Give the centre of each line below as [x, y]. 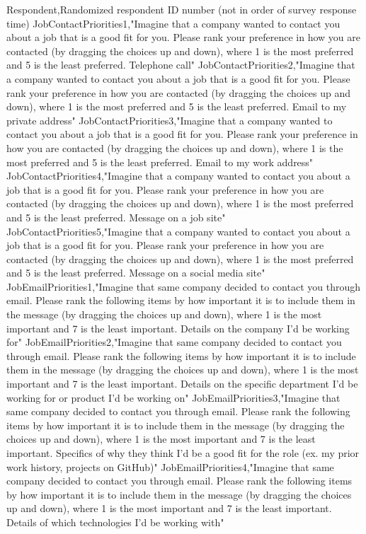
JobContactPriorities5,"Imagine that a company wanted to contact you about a [178, 231]
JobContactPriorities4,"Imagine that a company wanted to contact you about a [178, 176]
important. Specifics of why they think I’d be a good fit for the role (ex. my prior [183, 453]
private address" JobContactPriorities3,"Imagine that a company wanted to [170, 120]
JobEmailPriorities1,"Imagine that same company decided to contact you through [183, 286]
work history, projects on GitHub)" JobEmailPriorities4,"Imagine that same [170, 466]
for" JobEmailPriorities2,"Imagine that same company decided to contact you [174, 342]
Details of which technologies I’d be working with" [115, 522]
